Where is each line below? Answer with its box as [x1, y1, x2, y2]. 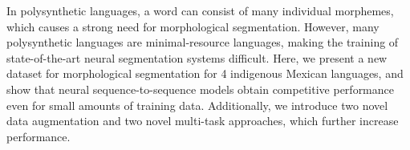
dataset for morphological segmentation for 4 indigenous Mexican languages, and [6, 65, 404, 82]
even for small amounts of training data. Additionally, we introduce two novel [6, 96, 388, 113]
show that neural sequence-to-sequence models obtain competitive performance [6, 80, 394, 97]
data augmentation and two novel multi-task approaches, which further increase [6, 112, 399, 129]
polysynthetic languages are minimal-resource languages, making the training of [6, 34, 399, 51]
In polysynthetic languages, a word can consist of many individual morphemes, [6, 2, 394, 18]
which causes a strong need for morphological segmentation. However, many [6, 18, 380, 34]
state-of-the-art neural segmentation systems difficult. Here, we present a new [6, 49, 388, 66]
